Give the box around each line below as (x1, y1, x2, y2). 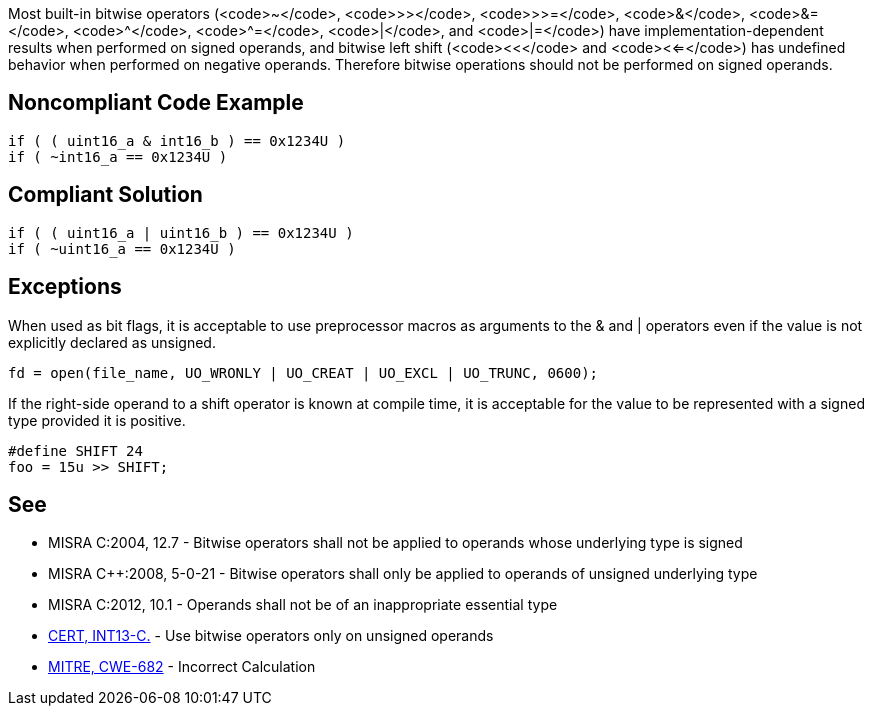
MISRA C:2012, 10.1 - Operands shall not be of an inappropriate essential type (48, 596, 558, 614)
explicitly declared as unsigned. (8, 333, 216, 351)
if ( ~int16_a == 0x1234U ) (8, 148, 228, 165)
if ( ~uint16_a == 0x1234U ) (8, 240, 236, 257)
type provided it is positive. (8, 411, 186, 429)
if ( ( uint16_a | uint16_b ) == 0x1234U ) (8, 224, 354, 241)
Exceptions (8, 274, 122, 300)
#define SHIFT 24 (8, 442, 143, 459)
